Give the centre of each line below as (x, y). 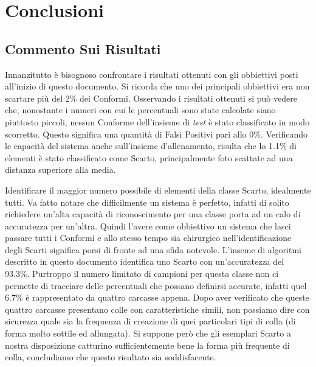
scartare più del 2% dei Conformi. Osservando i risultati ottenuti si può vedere (151, 98)
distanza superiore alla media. (60, 170)
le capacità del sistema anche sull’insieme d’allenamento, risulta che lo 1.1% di (151, 146)
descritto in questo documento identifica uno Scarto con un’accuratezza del (145, 261)
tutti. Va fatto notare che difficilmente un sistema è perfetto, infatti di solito (147, 202)
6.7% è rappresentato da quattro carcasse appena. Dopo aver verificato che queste (157, 297)
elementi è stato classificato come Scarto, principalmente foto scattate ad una (149, 157)
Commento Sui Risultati (83, 48)
